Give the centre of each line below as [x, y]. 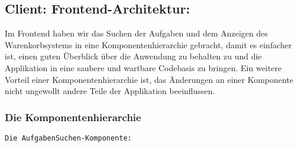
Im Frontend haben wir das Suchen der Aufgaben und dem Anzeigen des [136, 33]
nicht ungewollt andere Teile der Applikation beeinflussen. [110, 91]
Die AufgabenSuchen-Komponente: [68, 138]
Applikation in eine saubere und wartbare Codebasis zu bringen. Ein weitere [143, 67]
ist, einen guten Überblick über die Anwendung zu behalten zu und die [133, 56]
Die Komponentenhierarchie [73, 117]
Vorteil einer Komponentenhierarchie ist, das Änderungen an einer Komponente [149, 79]
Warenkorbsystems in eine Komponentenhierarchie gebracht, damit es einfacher [148, 44]
